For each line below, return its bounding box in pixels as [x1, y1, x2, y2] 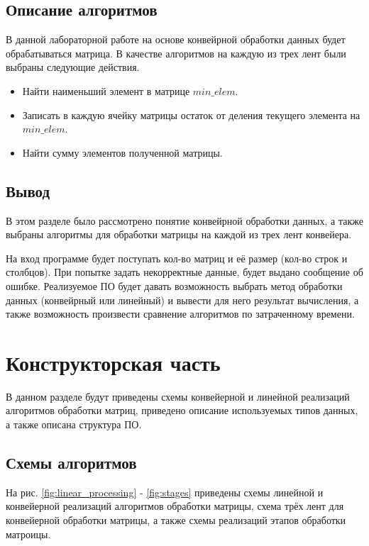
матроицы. [6, 526, 51, 541]
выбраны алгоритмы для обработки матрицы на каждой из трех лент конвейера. [6, 227, 352, 242]
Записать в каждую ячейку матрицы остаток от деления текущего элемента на [22, 107, 360, 122]
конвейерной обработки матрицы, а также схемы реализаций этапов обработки [6, 513, 346, 528]
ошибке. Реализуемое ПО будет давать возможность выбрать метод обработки [6, 278, 343, 293]
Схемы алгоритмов [6, 452, 137, 474]
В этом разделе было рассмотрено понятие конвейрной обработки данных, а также [6, 213, 363, 228]
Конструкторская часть [6, 347, 221, 377]
